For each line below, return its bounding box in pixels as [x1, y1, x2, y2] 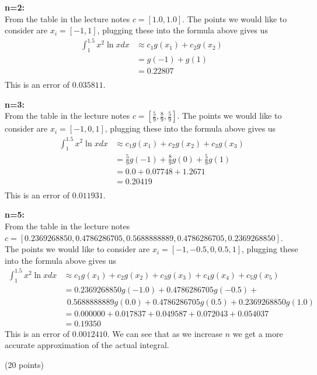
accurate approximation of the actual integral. [5, 339, 169, 351]
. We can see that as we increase [107, 327, 223, 339]
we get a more [232, 327, 283, 339]
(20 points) [5, 358, 44, 370]
